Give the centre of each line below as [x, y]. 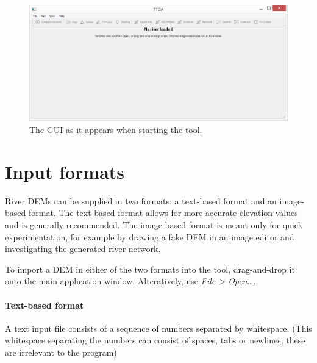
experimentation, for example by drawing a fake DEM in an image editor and [150, 236]
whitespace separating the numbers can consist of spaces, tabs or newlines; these [155, 340]
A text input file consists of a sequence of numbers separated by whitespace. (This [158, 328]
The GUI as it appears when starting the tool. [116, 130]
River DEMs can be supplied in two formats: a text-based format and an [141, 200]
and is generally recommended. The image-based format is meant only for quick [154, 224]
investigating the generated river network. [83, 249]
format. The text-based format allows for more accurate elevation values [163, 213]
